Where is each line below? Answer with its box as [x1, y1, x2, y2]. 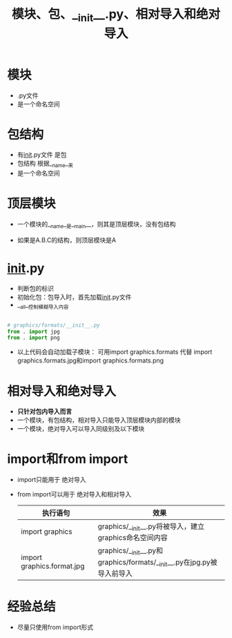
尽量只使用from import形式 [17, 623, 94, 631]
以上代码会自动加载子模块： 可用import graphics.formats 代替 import [17, 348, 213, 356]
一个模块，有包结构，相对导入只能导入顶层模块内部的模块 [17, 416, 181, 425]
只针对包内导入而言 [17, 407, 72, 416]
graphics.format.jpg [20, 561, 85, 570]
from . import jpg [7, 328, 60, 335]
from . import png [7, 334, 60, 342]
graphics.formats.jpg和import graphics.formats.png [17, 356, 164, 365]
